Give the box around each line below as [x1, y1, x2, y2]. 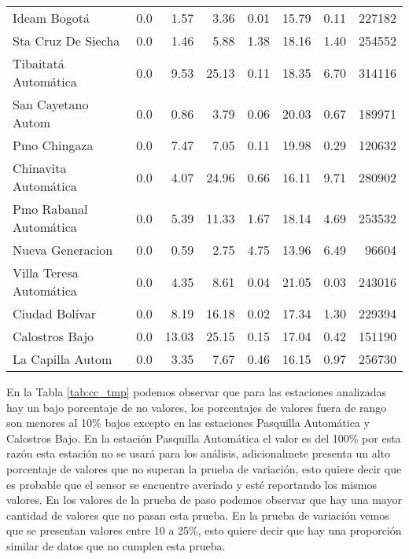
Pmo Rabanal [13, 200, 88, 218]
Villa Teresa [13, 263, 79, 281]
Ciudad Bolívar [13, 304, 97, 322]
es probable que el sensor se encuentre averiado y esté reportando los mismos [6, 476, 377, 492]
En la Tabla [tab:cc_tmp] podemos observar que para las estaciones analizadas [6, 384, 386, 399]
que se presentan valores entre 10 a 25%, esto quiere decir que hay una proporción [6, 522, 402, 539]
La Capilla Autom [13, 350, 112, 368]
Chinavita [13, 159, 67, 177]
